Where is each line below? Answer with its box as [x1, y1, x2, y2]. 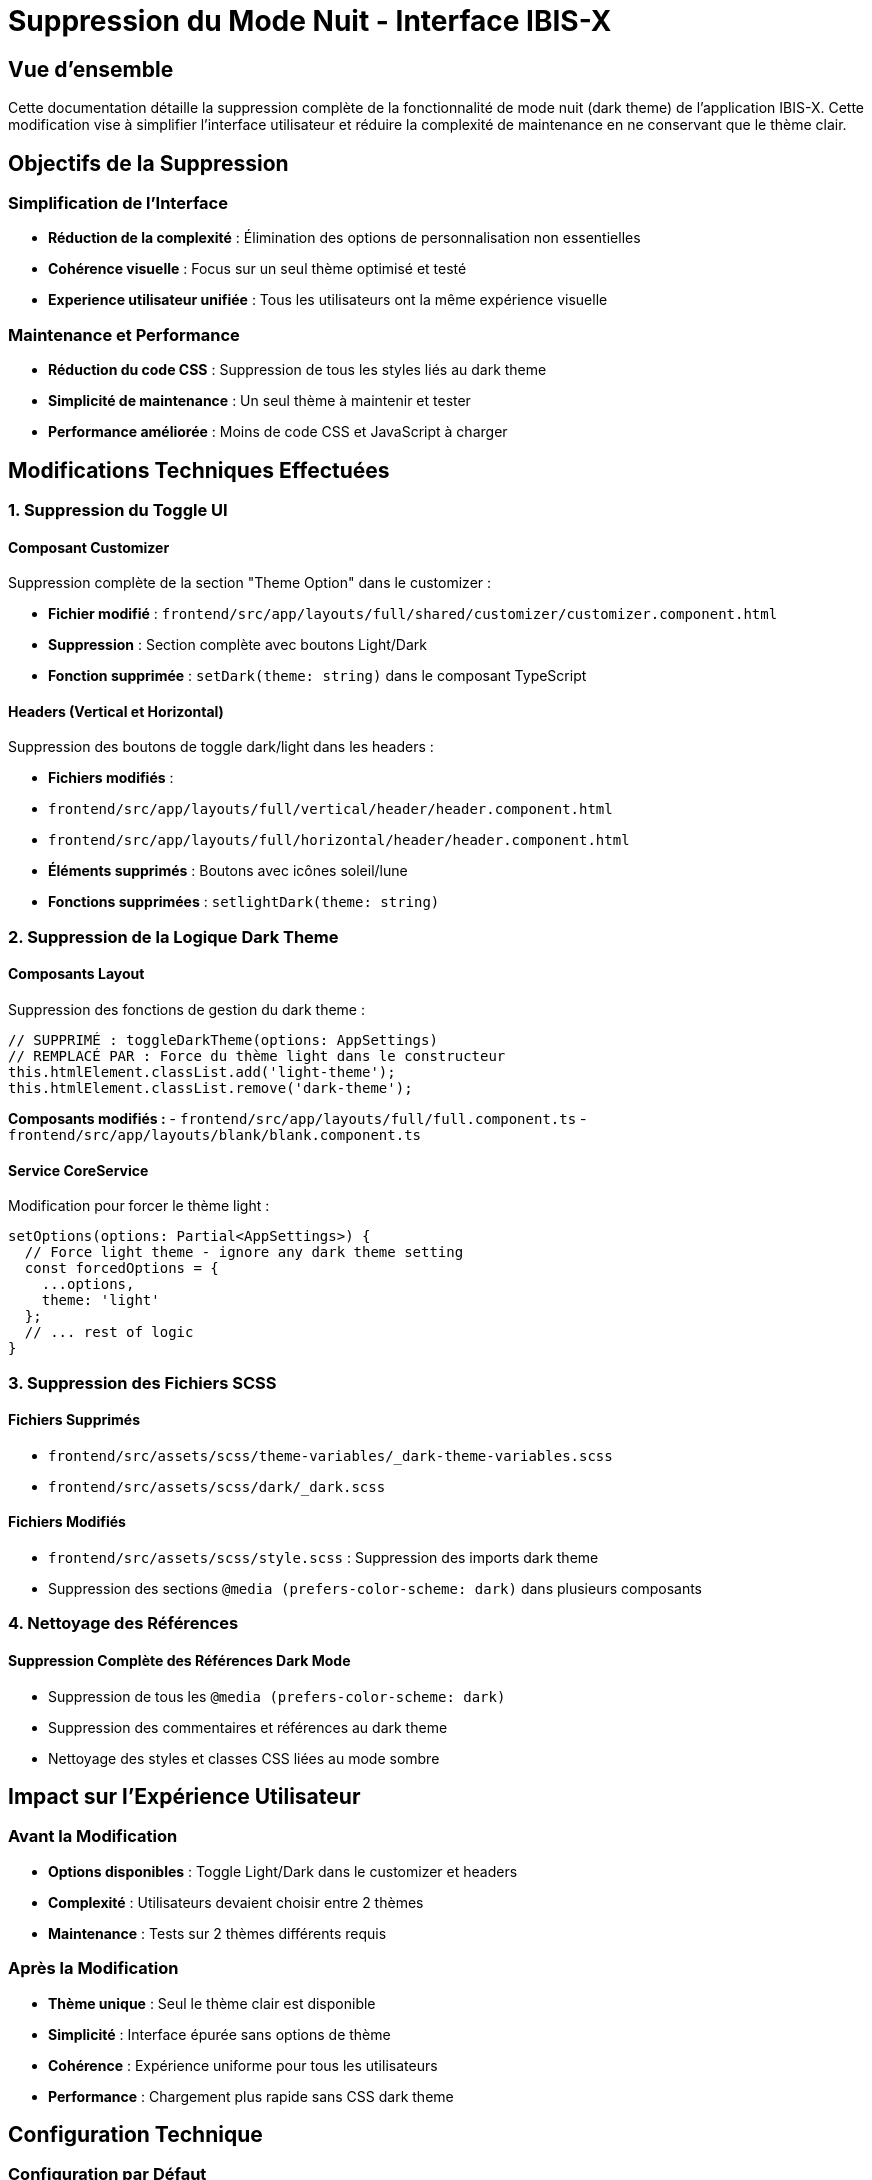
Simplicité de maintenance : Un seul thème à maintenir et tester [48, 392, 471, 410]
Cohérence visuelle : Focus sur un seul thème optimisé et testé [48, 260, 467, 278]
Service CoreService [8, 1161, 149, 1179]
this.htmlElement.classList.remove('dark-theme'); [8, 1080, 413, 1097]
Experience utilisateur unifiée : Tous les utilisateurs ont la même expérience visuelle [48, 291, 608, 309]
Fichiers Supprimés [8, 1411, 141, 1429]
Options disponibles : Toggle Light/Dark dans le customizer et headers [48, 1862, 518, 1880]
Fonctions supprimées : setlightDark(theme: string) [48, 893, 440, 911]
